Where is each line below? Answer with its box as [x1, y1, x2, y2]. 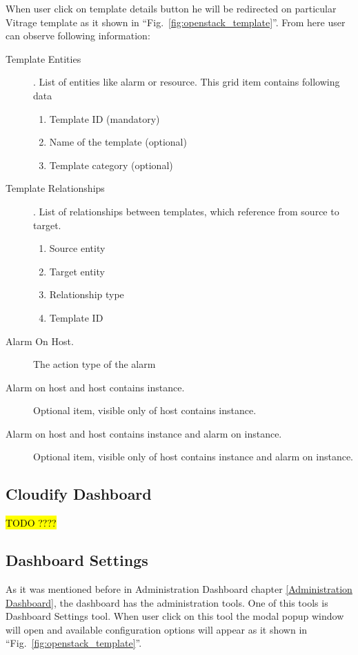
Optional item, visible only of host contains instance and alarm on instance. [33, 449, 354, 464]
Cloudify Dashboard [6, 483, 152, 505]
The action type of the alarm [33, 357, 156, 371]
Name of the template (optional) [49, 135, 187, 149]
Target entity [49, 264, 105, 278]
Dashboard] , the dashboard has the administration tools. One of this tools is [6, 595, 328, 609]
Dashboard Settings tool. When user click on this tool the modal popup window [6, 609, 344, 623]
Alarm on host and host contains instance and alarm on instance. [6, 426, 282, 440]
